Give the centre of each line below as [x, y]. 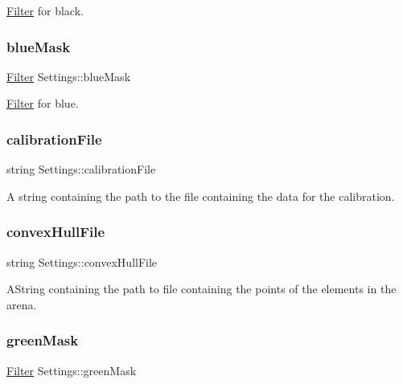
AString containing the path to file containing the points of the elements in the [201, 289]
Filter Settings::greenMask [72, 370]
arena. [22, 304]
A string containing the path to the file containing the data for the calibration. [201, 196]
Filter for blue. [43, 103]
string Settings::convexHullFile [82, 261]
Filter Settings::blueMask [69, 76]
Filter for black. [45, 10]
